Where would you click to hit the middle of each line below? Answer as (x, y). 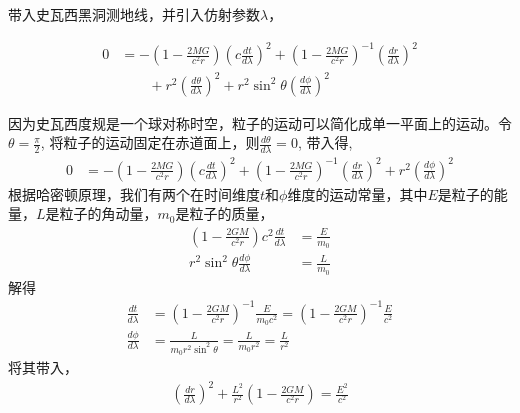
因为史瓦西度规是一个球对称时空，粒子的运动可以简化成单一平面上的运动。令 (260, 122)
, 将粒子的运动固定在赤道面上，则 (150, 142)
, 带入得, (325, 142)
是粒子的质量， (224, 213)
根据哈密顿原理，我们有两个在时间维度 (134, 193)
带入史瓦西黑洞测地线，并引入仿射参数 (134, 14)
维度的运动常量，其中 (357, 193)
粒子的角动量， (108, 213)
